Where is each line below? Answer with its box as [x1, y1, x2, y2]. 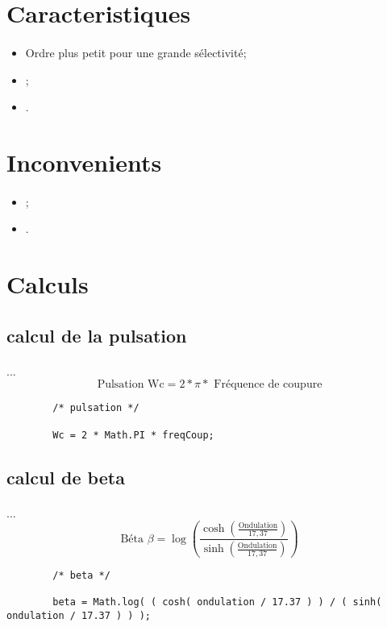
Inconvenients [6, 145, 162, 178]
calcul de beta [6, 464, 125, 489]
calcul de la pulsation [6, 322, 187, 347]
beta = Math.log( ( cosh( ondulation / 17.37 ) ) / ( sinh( [52, 596, 382, 608]
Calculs [6, 268, 89, 301]
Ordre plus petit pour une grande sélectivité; [25, 44, 247, 60]
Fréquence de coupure [214, 379, 322, 391]
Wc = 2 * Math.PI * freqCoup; [52, 429, 214, 441]
